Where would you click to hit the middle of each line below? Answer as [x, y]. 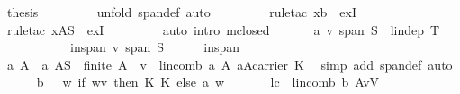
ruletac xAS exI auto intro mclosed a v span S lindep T [223, 29]
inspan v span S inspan [155, 47]
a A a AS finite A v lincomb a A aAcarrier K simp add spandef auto [230, 64]
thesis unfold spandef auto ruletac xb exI [182, 12]
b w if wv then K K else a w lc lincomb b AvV [208, 82]
